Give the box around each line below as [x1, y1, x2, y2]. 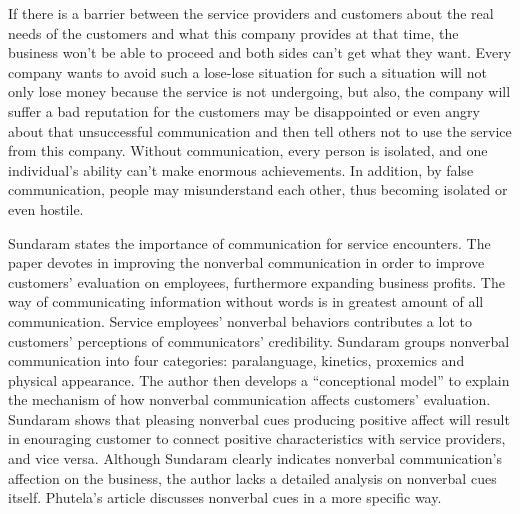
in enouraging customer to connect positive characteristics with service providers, [8, 428, 506, 449]
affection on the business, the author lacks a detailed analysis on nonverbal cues [8, 467, 497, 488]
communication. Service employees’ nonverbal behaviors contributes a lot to [8, 310, 472, 331]
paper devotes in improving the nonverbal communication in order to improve [8, 252, 485, 273]
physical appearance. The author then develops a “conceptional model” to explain [8, 369, 510, 390]
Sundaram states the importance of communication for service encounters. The [8, 232, 491, 253]
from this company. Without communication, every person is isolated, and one [8, 140, 488, 161]
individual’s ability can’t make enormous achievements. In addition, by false [8, 159, 474, 180]
